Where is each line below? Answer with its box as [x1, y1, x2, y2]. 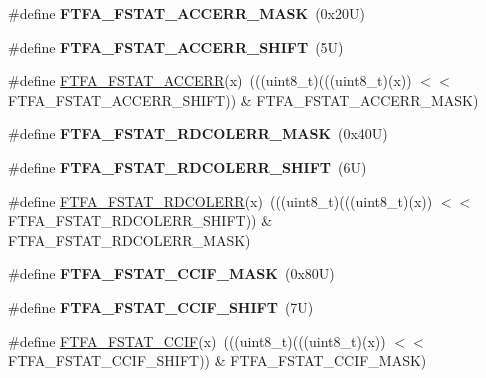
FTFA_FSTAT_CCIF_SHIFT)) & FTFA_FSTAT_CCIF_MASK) [8, 350, 427, 371]
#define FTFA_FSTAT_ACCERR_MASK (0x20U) [8, 3, 365, 23]
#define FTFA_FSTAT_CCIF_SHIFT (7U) [8, 296, 314, 317]
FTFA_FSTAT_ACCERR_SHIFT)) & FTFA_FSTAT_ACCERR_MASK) [8, 89, 479, 110]
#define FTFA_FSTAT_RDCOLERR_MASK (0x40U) [8, 123, 388, 144]
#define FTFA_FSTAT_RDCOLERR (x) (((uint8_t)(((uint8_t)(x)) [8, 190, 433, 211]
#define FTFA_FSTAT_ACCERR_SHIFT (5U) [8, 36, 344, 57]
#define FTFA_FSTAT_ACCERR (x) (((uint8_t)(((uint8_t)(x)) [8, 70, 412, 91]
